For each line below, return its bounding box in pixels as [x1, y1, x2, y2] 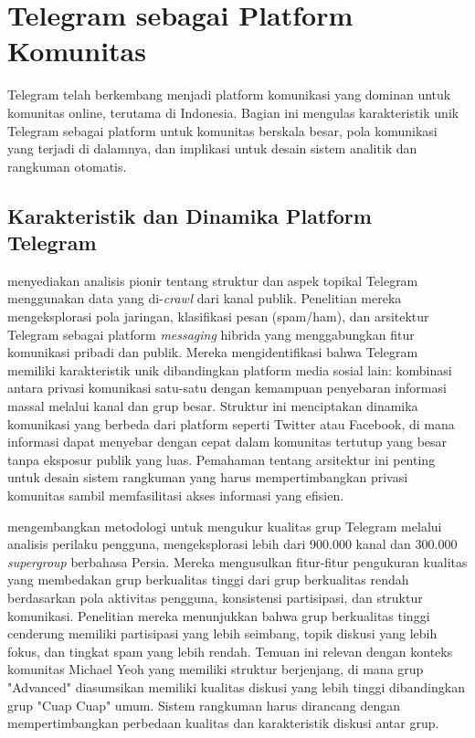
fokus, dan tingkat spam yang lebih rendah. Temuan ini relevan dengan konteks [7, 641, 453, 660]
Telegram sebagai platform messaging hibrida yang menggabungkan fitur [7, 324, 415, 343]
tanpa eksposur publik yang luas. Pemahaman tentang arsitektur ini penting [7, 449, 436, 469]
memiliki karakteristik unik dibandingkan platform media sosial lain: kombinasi [7, 360, 452, 379]
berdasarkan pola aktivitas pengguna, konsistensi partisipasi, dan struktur [7, 587, 423, 606]
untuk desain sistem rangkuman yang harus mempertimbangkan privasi [7, 468, 408, 487]
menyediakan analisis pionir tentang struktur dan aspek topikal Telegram [7, 270, 418, 290]
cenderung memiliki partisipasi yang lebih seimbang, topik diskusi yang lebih [7, 624, 438, 643]
